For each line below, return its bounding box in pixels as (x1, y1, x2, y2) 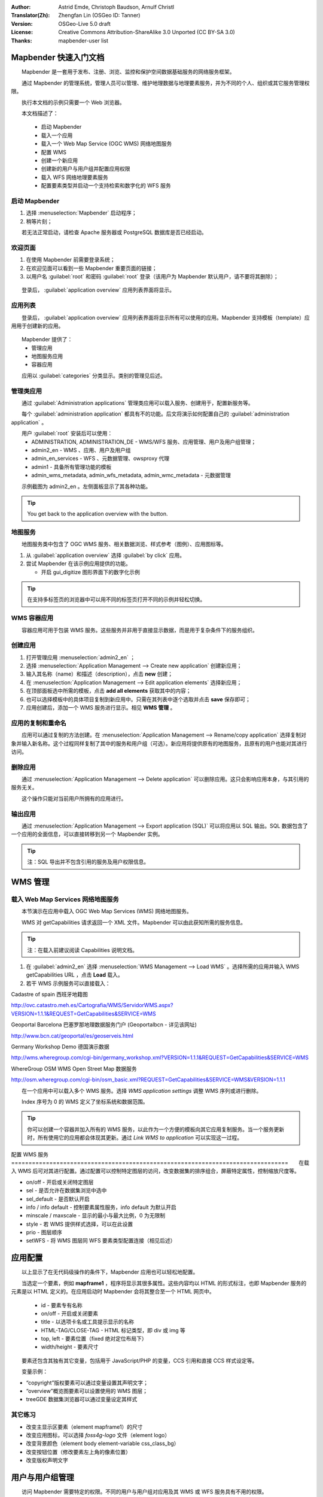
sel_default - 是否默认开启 (26, 1195, 90, 1202)
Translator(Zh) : (11, 12, 50, 19)
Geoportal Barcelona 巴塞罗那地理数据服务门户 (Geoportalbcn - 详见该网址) (11, 1021, 197, 1028)
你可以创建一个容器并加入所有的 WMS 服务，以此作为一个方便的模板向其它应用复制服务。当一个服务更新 (27, 1126, 285, 1133)
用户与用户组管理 (11, 1472, 74, 1482)
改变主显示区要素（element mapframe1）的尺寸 (26, 1423, 143, 1431)
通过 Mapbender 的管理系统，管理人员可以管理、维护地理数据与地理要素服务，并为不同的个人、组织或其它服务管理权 (21, 79, 310, 86)
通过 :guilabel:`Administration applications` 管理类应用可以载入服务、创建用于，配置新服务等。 (21, 399, 254, 407)
